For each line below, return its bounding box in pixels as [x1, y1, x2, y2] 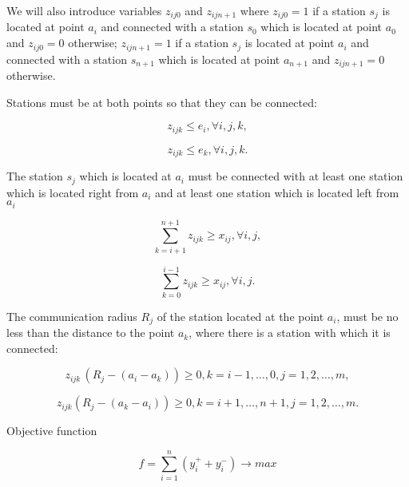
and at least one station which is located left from [154, 184, 399, 200]
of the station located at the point [157, 307, 324, 324]
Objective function [6, 422, 97, 439]
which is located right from [6, 184, 139, 200]
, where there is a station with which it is [189, 324, 391, 341]
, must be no [336, 307, 399, 324]
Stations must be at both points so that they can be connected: [6, 93, 317, 110]
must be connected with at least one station [188, 168, 403, 184]
